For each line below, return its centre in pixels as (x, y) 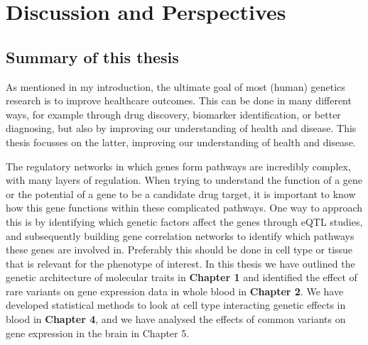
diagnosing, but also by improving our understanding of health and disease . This (181, 128)
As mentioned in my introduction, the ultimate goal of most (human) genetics (175, 86)
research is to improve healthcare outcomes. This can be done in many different (179, 100)
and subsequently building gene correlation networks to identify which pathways (180, 235)
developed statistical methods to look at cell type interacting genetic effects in (176, 305)
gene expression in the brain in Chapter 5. (98, 333)
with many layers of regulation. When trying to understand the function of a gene (184, 180)
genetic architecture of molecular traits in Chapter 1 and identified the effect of (182, 277)
